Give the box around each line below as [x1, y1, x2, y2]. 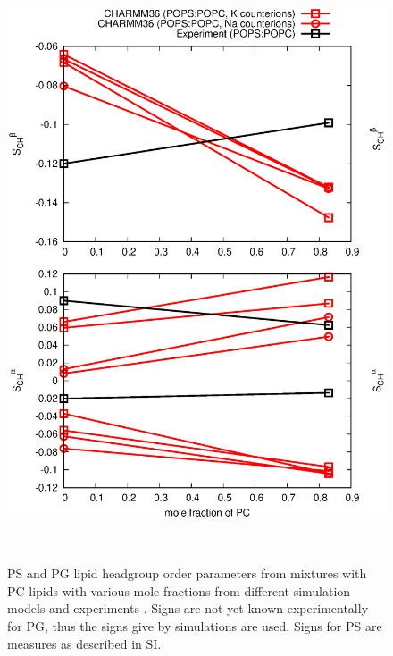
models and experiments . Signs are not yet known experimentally [7, 599, 369, 618]
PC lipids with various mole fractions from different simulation [7, 581, 351, 600]
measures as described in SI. [7, 634, 162, 652]
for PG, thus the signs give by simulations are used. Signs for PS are [7, 617, 382, 635]
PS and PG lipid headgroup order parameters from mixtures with [7, 564, 367, 583]
